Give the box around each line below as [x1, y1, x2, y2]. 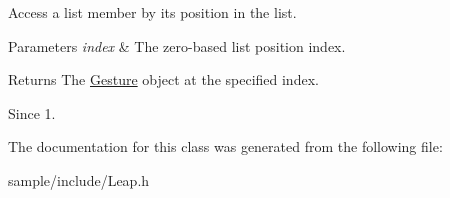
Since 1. [8, 102, 56, 123]
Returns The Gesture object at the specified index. [8, 69, 319, 90]
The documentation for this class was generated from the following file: [8, 136, 443, 157]
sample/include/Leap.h [8, 169, 150, 190]
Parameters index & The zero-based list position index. [8, 35, 346, 56]
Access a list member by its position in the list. [8, 2, 297, 22]
